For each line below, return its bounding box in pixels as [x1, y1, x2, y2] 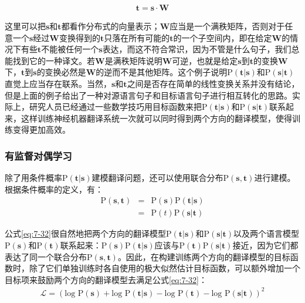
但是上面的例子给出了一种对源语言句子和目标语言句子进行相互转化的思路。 [5, 89, 292, 101]
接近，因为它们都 [232, 239, 299, 251]
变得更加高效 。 [12, 123, 70, 136]
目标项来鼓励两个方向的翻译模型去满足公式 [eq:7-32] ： [5, 273, 207, 285]
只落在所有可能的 [104, 31, 170, 43]
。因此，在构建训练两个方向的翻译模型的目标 [117, 250, 290, 262]
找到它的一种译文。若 [12, 54, 95, 66]
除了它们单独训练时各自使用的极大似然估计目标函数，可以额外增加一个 [29, 262, 300, 274]
